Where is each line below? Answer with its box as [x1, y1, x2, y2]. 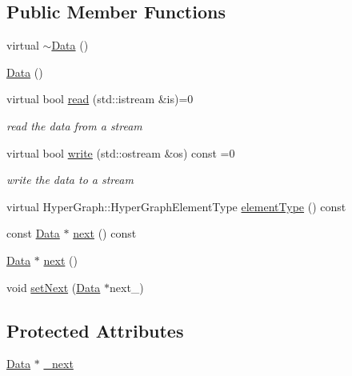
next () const [73, 225, 137, 242]
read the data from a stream [6, 117, 142, 134]
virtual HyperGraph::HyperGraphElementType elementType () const [6, 198, 346, 214]
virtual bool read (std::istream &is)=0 [6, 90, 194, 107]
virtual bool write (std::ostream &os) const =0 [6, 144, 235, 161]
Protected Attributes [6, 318, 184, 342]
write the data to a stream [6, 171, 134, 188]
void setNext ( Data [6, 278, 101, 295]
